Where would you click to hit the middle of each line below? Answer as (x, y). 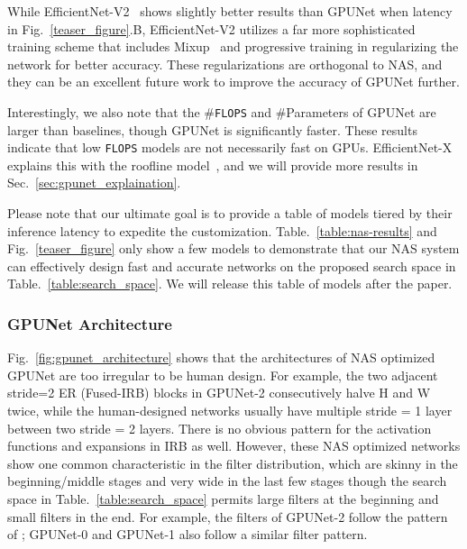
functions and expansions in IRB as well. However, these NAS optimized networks (234, 446)
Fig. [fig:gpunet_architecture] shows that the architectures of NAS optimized (221, 357)
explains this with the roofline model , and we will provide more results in (213, 165)
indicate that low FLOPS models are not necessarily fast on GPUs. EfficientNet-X (230, 147)
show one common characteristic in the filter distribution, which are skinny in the (233, 463)
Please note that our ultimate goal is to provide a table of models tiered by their (230, 213)
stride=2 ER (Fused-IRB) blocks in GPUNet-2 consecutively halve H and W (219, 393)
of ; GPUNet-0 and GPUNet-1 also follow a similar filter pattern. (188, 534)
